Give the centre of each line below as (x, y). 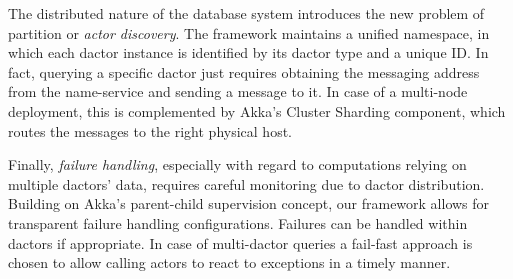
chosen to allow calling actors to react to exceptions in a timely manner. (229, 262)
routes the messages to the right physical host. (150, 130)
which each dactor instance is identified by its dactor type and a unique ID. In (248, 52)
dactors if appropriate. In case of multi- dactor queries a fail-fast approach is (240, 242)
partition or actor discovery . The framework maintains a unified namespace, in (249, 32)
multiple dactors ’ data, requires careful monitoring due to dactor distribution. (246, 183)
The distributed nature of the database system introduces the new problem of (246, 13)
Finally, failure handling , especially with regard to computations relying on (237, 164)
